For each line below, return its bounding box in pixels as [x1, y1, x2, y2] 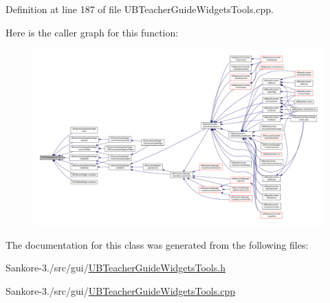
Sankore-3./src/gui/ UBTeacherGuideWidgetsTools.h [5, 260, 225, 275]
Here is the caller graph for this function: [5, 25, 179, 39]
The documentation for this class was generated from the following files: [5, 237, 309, 251]
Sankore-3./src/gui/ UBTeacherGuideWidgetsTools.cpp [5, 283, 235, 298]
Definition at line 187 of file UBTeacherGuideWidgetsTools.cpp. [5, 2, 274, 16]
